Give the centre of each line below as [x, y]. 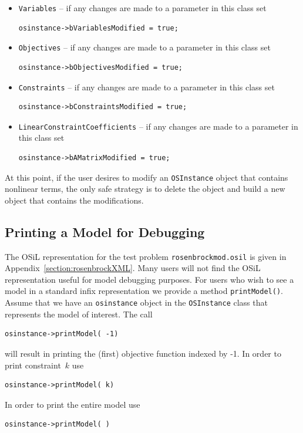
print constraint [33, 365]
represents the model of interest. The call [79, 314]
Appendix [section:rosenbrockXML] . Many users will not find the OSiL [133, 268]
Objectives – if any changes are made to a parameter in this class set [144, 47]
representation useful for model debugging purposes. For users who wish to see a [149, 279]
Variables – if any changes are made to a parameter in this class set [142, 8]
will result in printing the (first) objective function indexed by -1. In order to [143, 353]
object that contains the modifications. [74, 200]
